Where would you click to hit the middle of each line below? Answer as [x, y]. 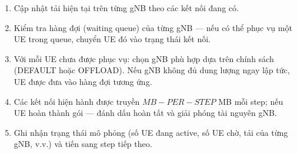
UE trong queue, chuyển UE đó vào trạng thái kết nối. [112, 39]
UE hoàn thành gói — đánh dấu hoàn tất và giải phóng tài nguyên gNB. [145, 113]
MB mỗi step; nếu [251, 101]
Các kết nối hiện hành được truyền [77, 101]
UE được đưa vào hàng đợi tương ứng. [83, 81]
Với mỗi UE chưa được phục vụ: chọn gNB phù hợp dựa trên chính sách [144, 58]
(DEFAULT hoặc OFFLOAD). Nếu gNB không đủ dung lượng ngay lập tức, [152, 70]
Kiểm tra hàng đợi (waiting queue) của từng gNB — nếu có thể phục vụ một [153, 27]
